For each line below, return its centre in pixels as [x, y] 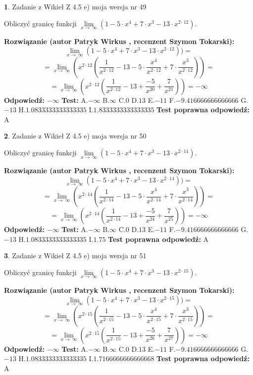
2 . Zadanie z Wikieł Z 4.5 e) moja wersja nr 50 [75, 136]
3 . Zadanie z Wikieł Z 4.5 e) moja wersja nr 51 [75, 256]
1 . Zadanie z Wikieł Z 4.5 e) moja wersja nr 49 [75, 6]
